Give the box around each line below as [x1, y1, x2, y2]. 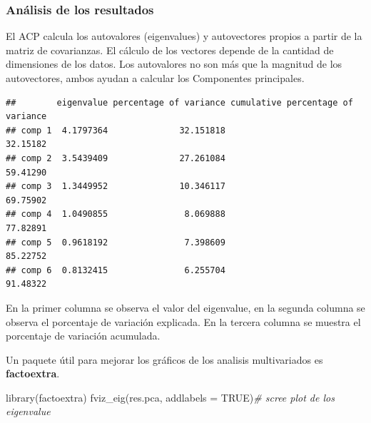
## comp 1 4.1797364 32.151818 [6, 125, 225, 136]
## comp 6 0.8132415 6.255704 [6, 265, 225, 275]
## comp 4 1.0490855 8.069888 [6, 209, 225, 220]
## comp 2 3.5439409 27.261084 [6, 153, 225, 163]
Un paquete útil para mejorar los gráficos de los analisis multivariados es [6, 352, 323, 367]
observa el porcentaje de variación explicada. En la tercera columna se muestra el [6, 314, 361, 329]
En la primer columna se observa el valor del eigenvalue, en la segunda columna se [6, 300, 365, 315]
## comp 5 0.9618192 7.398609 [6, 237, 225, 248]
